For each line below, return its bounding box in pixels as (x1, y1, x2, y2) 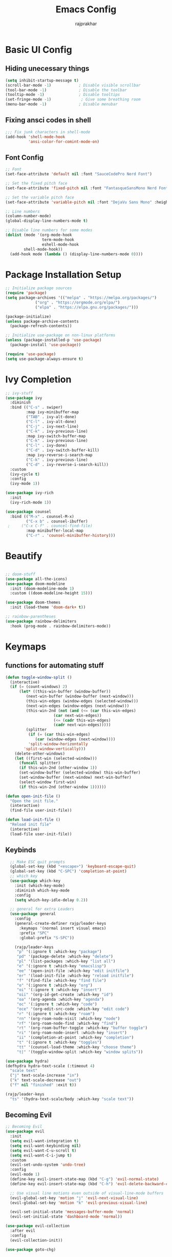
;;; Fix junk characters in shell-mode (5, 129, 91, 134)
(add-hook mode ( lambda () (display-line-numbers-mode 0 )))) (10, 251, 143, 257)
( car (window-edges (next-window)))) (35, 737, 116, 742)
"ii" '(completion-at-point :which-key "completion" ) (16, 1035, 134, 1040)
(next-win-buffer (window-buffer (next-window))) (26, 694, 134, 699)
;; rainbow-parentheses (5, 614, 56, 619)
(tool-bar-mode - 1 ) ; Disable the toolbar (5, 87, 127, 93)
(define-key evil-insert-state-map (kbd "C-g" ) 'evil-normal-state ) (10, 1177, 159, 1182)
